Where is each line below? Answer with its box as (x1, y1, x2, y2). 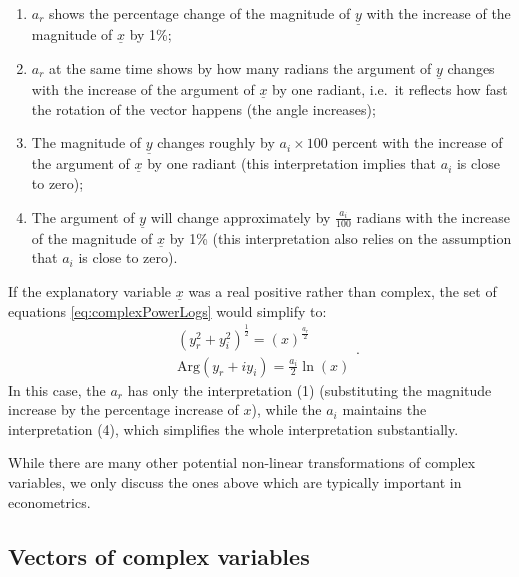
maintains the (342, 399, 427, 420)
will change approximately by (150, 206, 331, 227)
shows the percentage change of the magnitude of (49, 3, 351, 23)
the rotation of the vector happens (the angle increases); (31, 98, 376, 119)
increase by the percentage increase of (8, 399, 239, 420)
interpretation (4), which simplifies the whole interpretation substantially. (8, 418, 459, 439)
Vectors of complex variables (8, 540, 310, 571)
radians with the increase (356, 206, 510, 227)
